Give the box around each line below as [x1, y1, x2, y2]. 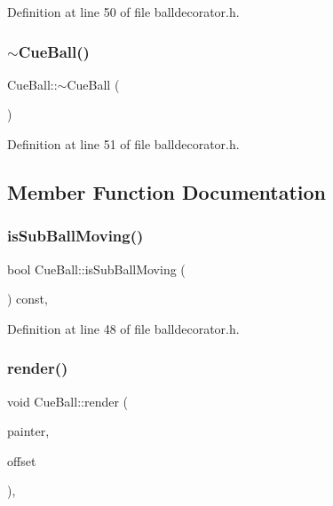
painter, [7, 422, 50, 440]
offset [7, 451, 36, 470]
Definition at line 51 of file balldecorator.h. [7, 135, 240, 153]
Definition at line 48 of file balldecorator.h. [7, 319, 240, 337]
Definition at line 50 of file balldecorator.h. [7, 3, 240, 20]
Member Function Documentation [7, 178, 327, 205]
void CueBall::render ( [7, 391, 129, 410]
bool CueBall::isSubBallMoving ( [7, 259, 186, 278]
